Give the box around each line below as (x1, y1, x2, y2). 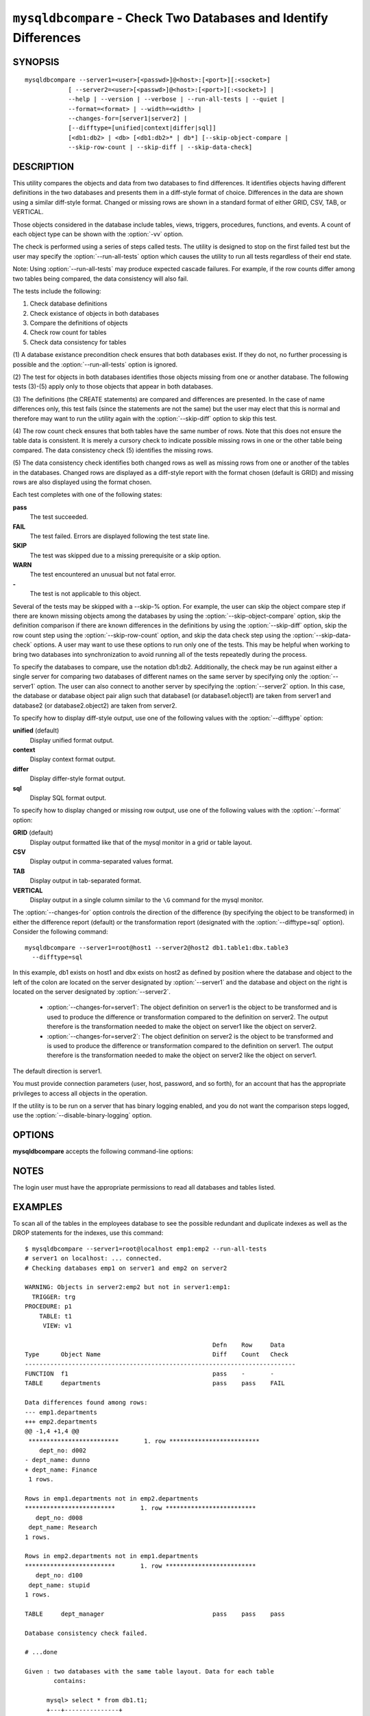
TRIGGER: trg (32, 1292, 76, 1301)
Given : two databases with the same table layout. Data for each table (25, 1668, 274, 1676)
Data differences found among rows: (25, 1399, 148, 1406)
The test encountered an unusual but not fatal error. (29, 570, 176, 579)
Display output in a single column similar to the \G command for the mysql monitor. (29, 896, 264, 904)
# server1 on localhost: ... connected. (25, 1255, 162, 1262)
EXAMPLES (12, 1201, 63, 1213)
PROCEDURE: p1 (25, 1303, 72, 1310)
